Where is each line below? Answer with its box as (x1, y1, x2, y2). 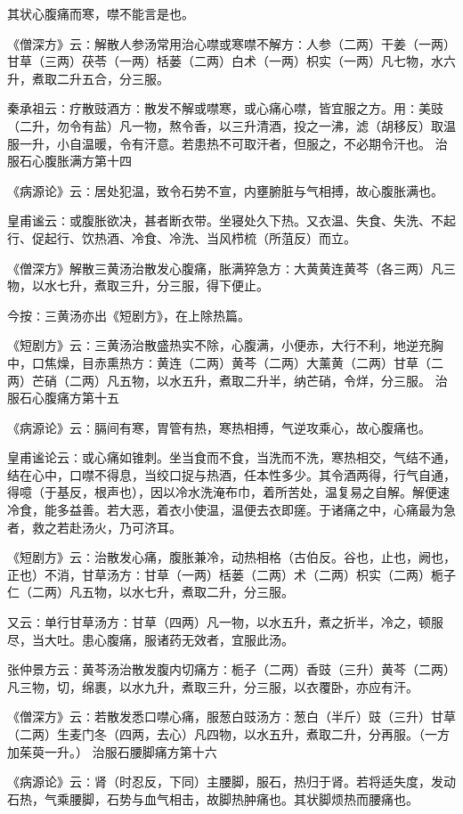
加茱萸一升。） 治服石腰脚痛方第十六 (7, 742, 217, 761)
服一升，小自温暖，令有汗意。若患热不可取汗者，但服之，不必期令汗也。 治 (7, 134, 448, 152)
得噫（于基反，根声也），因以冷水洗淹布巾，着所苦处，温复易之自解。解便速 (7, 483, 450, 501)
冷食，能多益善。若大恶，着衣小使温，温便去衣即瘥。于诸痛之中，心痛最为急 (7, 501, 456, 519)
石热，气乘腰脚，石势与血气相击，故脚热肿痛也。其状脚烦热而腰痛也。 (7, 789, 418, 808)
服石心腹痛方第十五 (7, 388, 119, 407)
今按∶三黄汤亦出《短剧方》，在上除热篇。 (7, 305, 250, 324)
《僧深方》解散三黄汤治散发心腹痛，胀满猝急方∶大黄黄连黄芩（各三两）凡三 (7, 258, 456, 277)
